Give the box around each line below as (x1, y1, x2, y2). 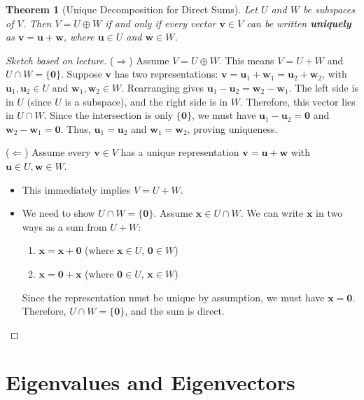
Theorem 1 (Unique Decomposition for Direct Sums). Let (6, 2, 258, 16)
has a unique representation (120, 145, 239, 159)
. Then (22, 15, 52, 30)
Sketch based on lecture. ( (6, 52, 114, 67)
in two (316, 206, 343, 220)
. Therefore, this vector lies (240, 94, 356, 108)
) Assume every (24, 145, 91, 159)
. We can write (240, 206, 304, 220)
